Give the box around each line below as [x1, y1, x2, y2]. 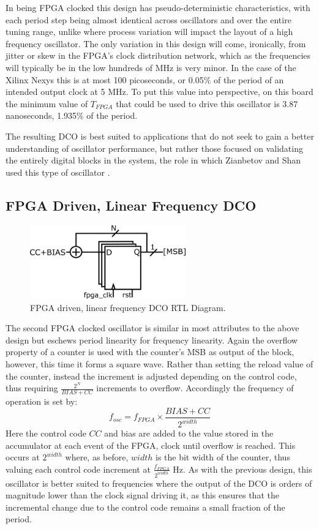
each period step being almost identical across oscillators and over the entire [6, 13, 291, 26]
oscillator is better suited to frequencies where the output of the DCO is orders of [6, 476, 312, 489]
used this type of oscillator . [6, 165, 110, 178]
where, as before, [65, 451, 129, 463]
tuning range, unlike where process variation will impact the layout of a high [6, 25, 293, 38]
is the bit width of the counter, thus [155, 451, 290, 463]
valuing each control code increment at [6, 462, 151, 475]
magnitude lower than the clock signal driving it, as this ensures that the [6, 489, 279, 501]
